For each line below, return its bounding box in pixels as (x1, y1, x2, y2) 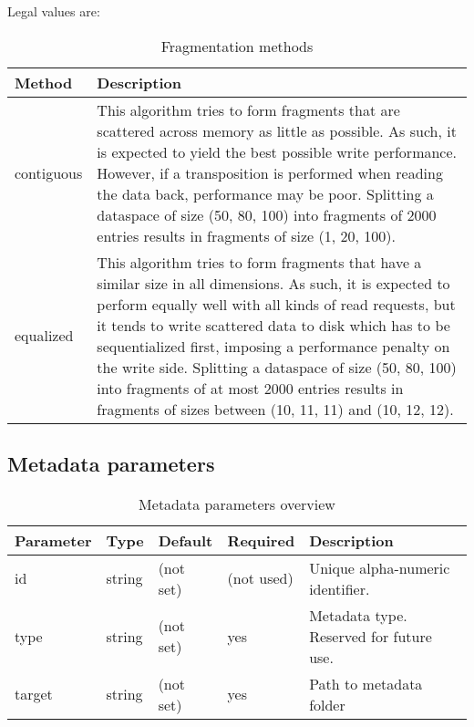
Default (158, 529, 213, 551)
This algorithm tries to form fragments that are (97, 99, 400, 120)
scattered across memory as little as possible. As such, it (97, 119, 457, 141)
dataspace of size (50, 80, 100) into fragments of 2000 (97, 203, 437, 225)
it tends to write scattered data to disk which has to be (97, 314, 450, 336)
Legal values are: (7, 2, 100, 20)
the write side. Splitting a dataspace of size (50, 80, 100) (97, 356, 457, 378)
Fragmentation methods (160, 35, 314, 57)
